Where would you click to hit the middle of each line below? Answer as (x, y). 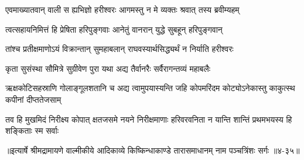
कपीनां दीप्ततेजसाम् (33, 99)
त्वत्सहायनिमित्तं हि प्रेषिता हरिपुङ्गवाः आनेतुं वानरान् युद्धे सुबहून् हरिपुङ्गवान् (114, 29)
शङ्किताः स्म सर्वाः (32, 131)
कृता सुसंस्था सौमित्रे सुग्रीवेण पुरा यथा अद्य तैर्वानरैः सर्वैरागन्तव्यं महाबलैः (108, 68)
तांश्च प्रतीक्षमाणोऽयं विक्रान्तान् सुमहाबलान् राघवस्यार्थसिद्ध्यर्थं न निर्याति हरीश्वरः (119, 49)
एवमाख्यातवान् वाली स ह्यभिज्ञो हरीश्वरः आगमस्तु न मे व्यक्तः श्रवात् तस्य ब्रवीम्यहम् (122, 9)
